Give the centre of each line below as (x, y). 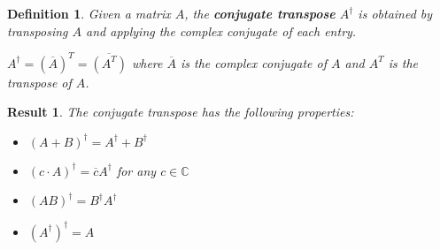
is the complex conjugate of (254, 62)
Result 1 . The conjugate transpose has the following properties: (181, 112)
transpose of (39, 82)
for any (136, 170)
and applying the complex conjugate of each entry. (221, 30)
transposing (38, 30)
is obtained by (395, 13)
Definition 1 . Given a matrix (89, 13)
